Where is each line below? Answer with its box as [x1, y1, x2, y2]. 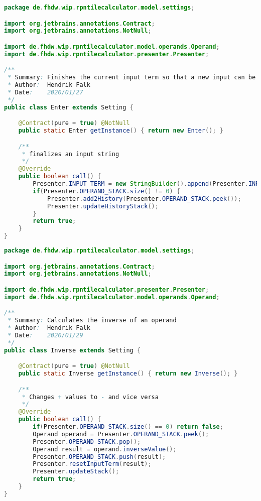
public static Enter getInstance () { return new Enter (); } [18, 127, 223, 135]
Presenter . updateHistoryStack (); [47, 202, 159, 210]
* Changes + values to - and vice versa [22, 393, 159, 401]
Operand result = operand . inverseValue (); [33, 445, 177, 453]
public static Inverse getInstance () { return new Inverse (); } [18, 370, 238, 378]
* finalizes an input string [22, 150, 119, 158]
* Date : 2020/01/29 [8, 332, 83, 339]
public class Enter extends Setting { [4, 103, 134, 111]
